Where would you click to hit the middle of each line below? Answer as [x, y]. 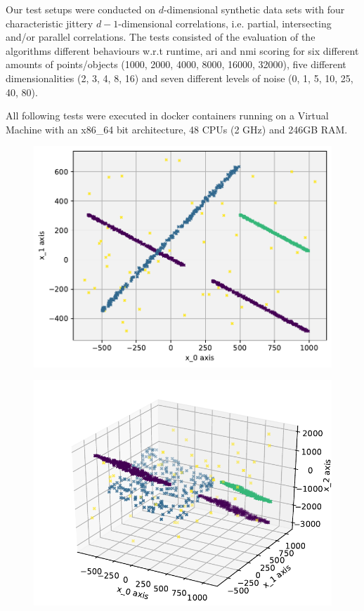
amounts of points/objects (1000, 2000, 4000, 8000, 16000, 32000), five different [176, 64]
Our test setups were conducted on [81, 9]
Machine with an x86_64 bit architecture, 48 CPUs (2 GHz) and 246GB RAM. [177, 129]
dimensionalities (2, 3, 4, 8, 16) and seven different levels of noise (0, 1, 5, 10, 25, [180, 78]
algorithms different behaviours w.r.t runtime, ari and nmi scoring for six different [182, 50]
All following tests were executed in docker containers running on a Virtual [167, 116]
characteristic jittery [50, 23]
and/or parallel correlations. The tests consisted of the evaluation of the [161, 37]
